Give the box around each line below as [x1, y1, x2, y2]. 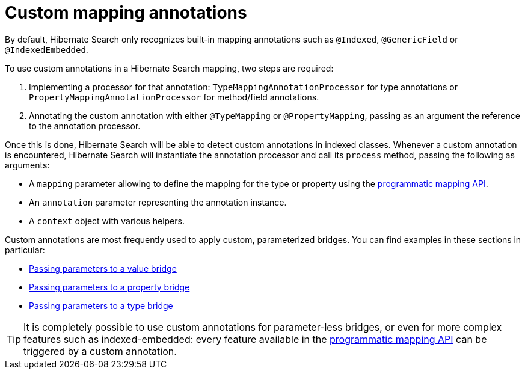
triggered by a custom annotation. [23, 345, 177, 357]
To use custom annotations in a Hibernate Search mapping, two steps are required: [5, 63, 334, 73]
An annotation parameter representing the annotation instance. [29, 197, 287, 207]
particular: [5, 244, 45, 255]
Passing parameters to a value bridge [29, 263, 177, 274]
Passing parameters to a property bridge [29, 281, 190, 292]
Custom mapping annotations [5, 2, 247, 23]
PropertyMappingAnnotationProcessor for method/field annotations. [29, 91, 319, 102]
